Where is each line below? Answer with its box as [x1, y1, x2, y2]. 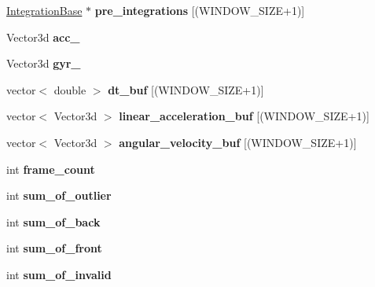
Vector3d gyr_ [6, 55, 81, 72]
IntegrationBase [6, 2, 83, 18]
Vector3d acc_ [6, 28, 80, 45]
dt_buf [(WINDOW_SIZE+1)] [108, 81, 264, 98]
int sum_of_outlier [6, 187, 112, 204]
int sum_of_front [6, 240, 102, 256]
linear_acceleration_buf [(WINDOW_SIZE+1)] [119, 108, 369, 124]
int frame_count [6, 160, 95, 177]
